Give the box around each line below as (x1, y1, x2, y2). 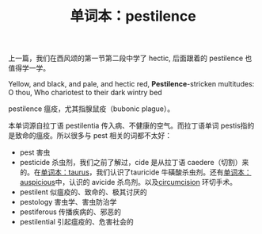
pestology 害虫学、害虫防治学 (19, 198, 117, 207)
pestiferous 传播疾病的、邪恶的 (19, 207, 121, 217)
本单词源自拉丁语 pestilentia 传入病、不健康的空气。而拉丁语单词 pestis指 (8, 121, 248, 131)
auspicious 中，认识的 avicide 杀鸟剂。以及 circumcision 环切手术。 (19, 178, 237, 187)
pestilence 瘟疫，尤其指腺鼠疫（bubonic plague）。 (8, 104, 175, 113)
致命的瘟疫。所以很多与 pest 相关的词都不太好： (14, 131, 173, 140)
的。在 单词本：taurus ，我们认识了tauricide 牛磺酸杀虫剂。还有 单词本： (19, 167, 252, 177)
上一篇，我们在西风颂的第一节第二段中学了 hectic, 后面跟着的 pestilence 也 (8, 53, 253, 63)
